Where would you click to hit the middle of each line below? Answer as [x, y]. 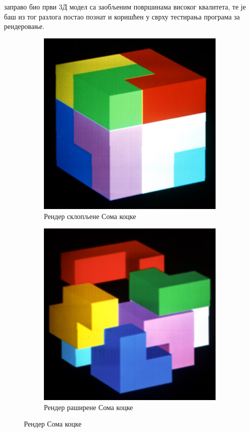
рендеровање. [24, 26]
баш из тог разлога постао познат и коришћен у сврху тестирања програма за [122, 16]
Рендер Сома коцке [53, 424]
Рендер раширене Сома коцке [89, 407]
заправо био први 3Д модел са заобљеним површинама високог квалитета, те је [125, 6]
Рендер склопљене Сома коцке [90, 216]
